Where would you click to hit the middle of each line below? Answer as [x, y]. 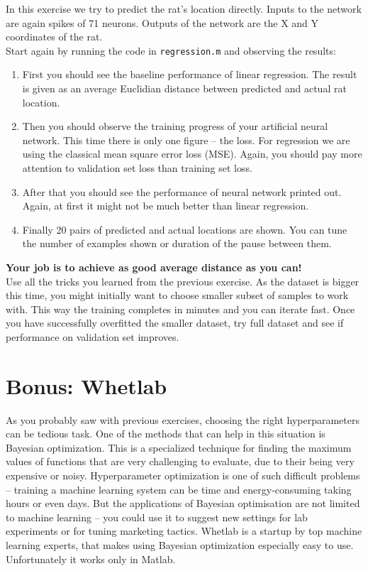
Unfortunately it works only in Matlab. [91, 559]
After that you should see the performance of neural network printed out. [182, 191]
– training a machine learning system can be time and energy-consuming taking [179, 489]
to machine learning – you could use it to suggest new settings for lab [157, 517]
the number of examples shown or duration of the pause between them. [177, 243]
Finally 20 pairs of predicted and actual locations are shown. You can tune [185, 229]
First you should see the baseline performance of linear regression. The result [190, 74]
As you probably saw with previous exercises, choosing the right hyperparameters [183, 419]
